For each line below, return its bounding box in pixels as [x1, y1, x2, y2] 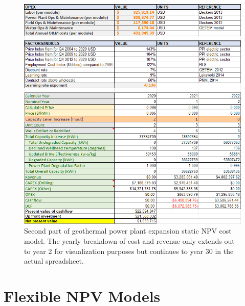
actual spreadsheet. [24, 256, 84, 266]
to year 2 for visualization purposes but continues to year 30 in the [24, 245, 234, 256]
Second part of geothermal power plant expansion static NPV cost [24, 225, 232, 236]
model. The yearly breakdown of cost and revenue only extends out [24, 235, 235, 246]
